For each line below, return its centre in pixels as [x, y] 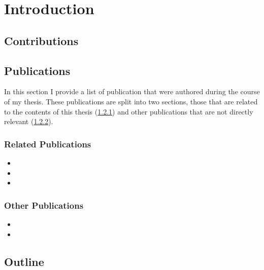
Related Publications [48, 144]
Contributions [41, 40]
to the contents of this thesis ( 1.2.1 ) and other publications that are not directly [129, 111]
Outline [24, 261]
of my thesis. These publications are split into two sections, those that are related [131, 101]
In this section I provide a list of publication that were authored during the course [132, 91]
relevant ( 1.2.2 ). [29, 121]
